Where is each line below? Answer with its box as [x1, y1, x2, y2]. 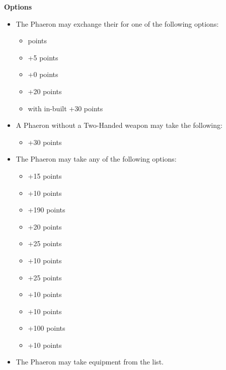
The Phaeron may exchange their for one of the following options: [16, 18, 219, 29]
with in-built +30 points [28, 103, 103, 113]
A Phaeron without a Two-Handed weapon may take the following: [16, 120, 222, 130]
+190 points [28, 204, 65, 215]
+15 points [28, 170, 62, 181]
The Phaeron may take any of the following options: [16, 154, 177, 164]
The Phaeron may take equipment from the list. [16, 356, 164, 367]
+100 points [28, 323, 65, 333]
